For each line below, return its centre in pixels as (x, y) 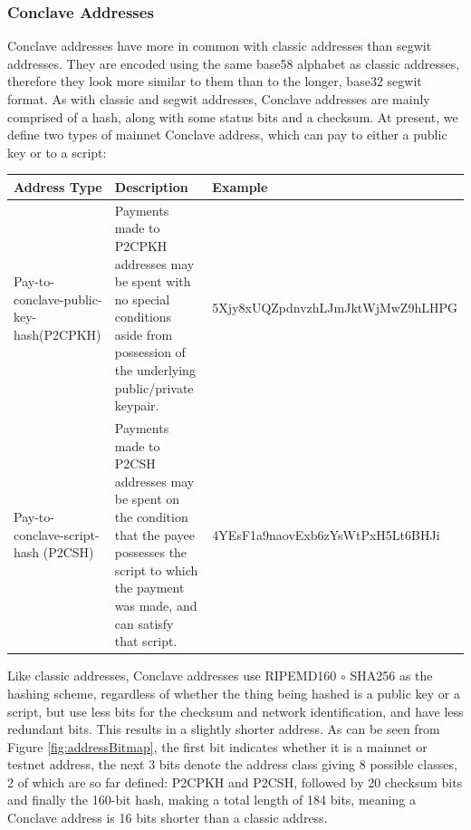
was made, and (156, 606)
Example (240, 186)
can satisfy (144, 623)
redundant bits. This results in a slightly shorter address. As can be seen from (224, 729)
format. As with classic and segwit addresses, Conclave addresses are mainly (219, 99)
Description (151, 186)
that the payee (155, 534)
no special (142, 299)
